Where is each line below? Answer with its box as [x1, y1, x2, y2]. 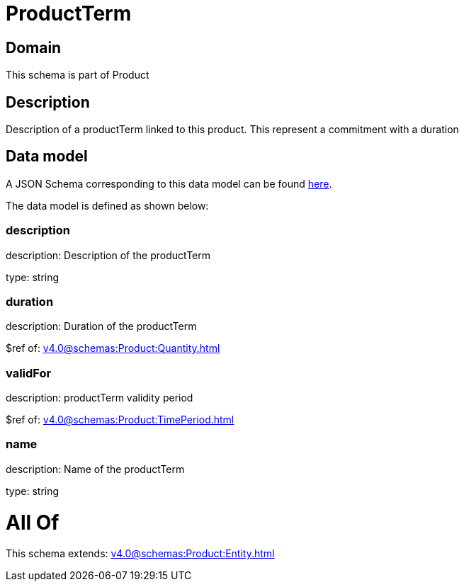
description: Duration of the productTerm [6, 320, 197, 333]
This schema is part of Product [6, 69, 149, 81]
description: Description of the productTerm [6, 249, 210, 261]
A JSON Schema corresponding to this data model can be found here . [6, 177, 332, 190]
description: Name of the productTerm [6, 462, 185, 475]
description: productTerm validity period [6, 392, 193, 404]
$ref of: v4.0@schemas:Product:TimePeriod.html [6, 414, 234, 426]
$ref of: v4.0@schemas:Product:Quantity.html [6, 342, 220, 355]
